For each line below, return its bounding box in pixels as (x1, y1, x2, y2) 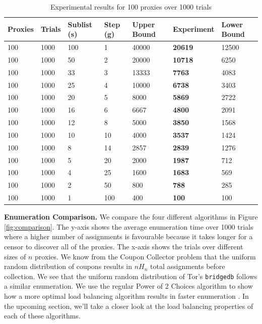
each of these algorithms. (4, 310, 81, 321)
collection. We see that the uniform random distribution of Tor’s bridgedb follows (4, 271, 257, 281)
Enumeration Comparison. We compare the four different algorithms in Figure (4, 211, 258, 222)
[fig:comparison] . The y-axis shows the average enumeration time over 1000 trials (4, 221, 253, 232)
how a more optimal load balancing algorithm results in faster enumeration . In (4, 291, 249, 301)
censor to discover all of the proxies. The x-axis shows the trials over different (4, 241, 243, 252)
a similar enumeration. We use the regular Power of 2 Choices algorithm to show (4, 281, 253, 291)
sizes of (4, 251, 26, 261)
